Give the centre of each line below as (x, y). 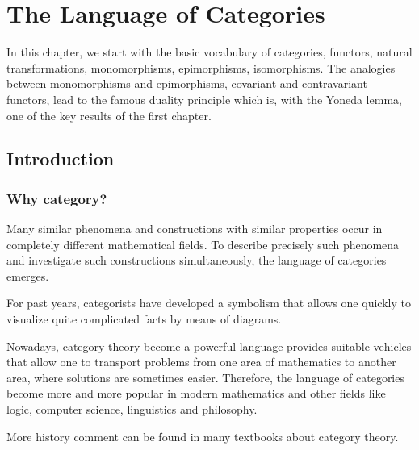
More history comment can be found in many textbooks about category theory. (203, 436)
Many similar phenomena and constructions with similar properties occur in (195, 229)
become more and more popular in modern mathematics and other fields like (196, 393)
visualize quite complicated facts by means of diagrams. (144, 319)
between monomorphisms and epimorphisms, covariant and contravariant (187, 83)
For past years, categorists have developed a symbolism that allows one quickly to (209, 303)
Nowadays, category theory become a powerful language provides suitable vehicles (209, 346)
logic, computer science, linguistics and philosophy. (132, 409)
